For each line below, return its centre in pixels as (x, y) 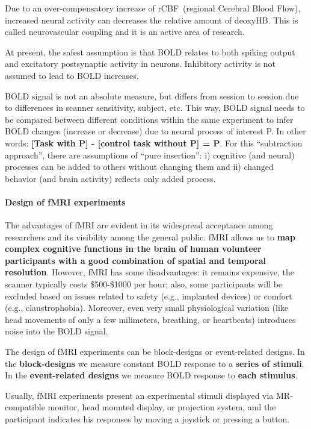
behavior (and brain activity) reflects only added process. (110, 178)
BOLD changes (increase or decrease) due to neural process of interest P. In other (155, 131)
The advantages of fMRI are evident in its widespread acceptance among (139, 225)
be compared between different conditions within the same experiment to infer (149, 119)
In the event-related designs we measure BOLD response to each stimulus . (151, 375)
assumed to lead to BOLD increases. (72, 75)
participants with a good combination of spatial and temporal (135, 260)
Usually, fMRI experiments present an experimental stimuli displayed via (139, 395)
